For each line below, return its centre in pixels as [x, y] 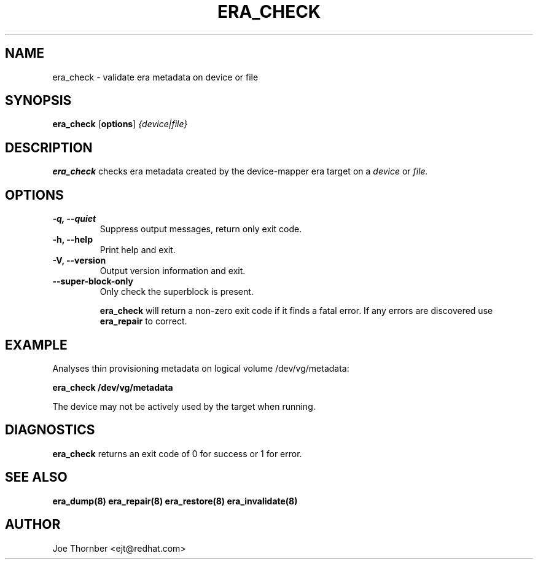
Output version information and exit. [173, 271]
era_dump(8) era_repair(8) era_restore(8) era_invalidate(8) [175, 501]
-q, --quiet [74, 219]
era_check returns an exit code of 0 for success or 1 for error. [177, 453]
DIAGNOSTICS [50, 430]
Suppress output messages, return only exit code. [201, 229]
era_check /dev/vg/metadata [113, 387]
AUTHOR [33, 525]
